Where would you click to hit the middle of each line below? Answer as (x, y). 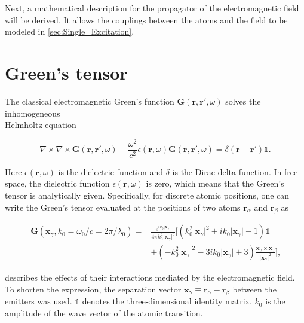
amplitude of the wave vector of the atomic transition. (104, 313)
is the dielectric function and (111, 171)
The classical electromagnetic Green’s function (90, 101)
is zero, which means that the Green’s (215, 183)
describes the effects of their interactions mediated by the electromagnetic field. (150, 277)
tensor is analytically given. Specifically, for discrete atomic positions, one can (147, 195)
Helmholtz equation (41, 125)
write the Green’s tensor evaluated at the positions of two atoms (123, 207)
